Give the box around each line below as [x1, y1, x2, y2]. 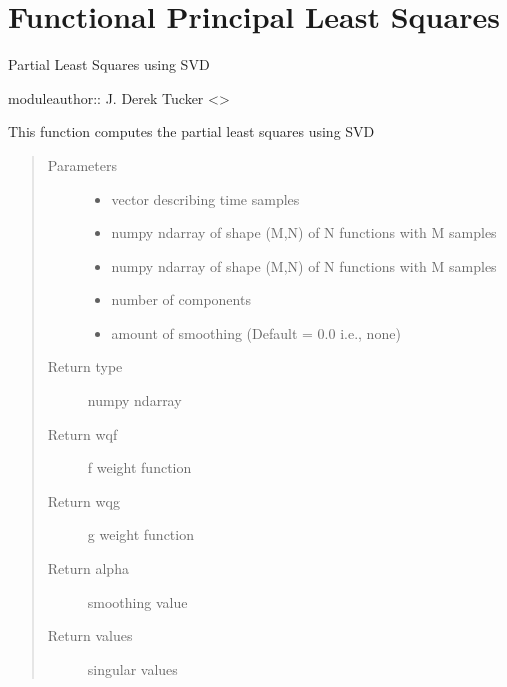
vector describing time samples [111, 188, 300, 209]
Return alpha [47, 558, 129, 579]
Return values [47, 625, 133, 646]
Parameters [47, 154, 117, 175]
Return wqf [47, 423, 118, 444]
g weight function [87, 524, 194, 545]
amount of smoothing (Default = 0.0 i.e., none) [111, 322, 401, 343]
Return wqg [47, 490, 120, 511]
